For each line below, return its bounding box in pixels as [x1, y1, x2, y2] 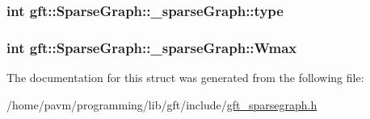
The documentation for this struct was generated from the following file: [6, 69, 364, 86]
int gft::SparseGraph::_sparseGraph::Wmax [6, 37, 297, 57]
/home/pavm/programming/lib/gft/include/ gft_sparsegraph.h [6, 96, 317, 113]
